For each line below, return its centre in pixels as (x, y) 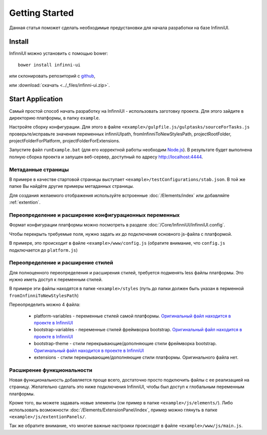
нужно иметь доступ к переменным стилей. (56, 280)
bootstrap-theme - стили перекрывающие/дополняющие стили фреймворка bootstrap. (125, 344)
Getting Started (42, 13)
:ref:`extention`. (25, 202)
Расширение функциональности (51, 370)
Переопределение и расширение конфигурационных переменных (94, 215)
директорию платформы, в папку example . (55, 118)
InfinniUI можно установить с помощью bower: (59, 53)
